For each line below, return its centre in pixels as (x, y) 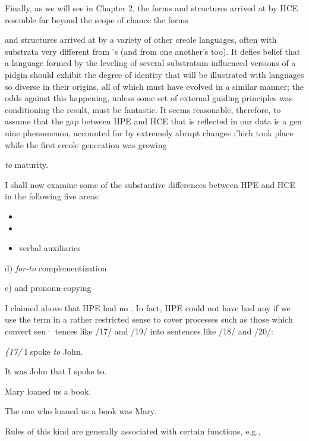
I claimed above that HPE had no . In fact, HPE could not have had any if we (148, 307)
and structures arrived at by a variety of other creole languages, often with (141, 40)
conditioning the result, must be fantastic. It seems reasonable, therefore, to (143, 109)
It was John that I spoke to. (56, 371)
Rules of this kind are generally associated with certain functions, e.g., (133, 431)
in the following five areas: (53, 196)
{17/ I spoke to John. (44, 351)
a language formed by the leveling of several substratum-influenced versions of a (150, 63)
